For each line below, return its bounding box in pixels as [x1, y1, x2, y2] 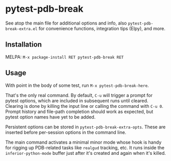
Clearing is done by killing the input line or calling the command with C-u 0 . [5, 103, 164, 109]
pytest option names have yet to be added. [5, 113, 96, 120]
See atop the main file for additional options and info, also [5, 20, 127, 26]
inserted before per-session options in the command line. [5, 129, 126, 135]
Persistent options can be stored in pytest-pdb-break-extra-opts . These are [5, 124, 166, 130]
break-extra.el [5, 26, 38, 31]
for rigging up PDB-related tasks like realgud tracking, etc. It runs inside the [5, 144, 165, 151]
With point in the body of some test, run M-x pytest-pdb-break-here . [5, 82, 149, 88]
